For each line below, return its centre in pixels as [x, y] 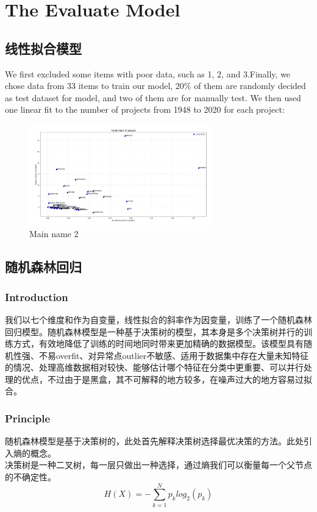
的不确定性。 [30, 477]
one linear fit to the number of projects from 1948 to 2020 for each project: [145, 109]
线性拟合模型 [43, 48]
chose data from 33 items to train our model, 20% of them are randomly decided [155, 86]
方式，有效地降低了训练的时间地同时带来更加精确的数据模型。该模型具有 [158, 343]
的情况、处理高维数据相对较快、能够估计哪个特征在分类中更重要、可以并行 [154, 367]
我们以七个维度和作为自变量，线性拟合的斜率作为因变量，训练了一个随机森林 [158, 319]
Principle [28, 418]
